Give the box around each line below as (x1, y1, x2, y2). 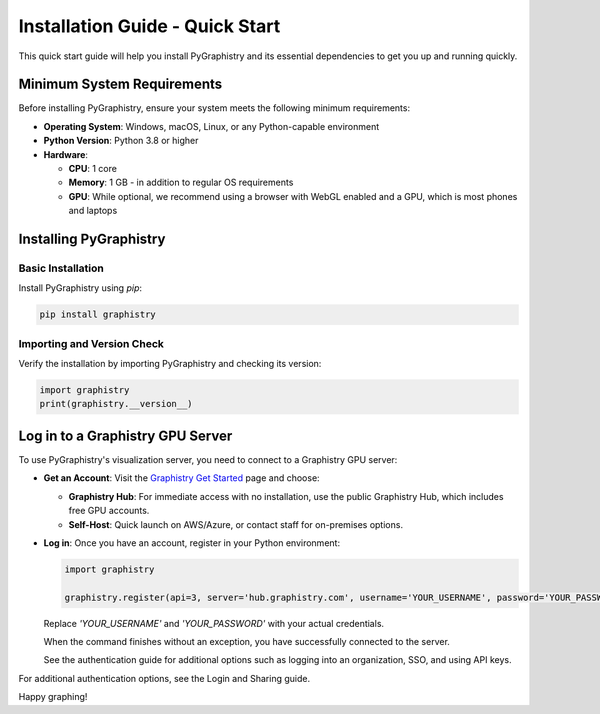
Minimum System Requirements (18, 76, 223, 93)
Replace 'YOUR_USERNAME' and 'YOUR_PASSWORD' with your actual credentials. (43, 617, 385, 629)
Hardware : (43, 148, 89, 160)
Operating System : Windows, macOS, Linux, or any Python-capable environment (43, 120, 380, 132)
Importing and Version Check (18, 336, 164, 350)
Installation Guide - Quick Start (18, 15, 281, 37)
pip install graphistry (39, 309, 157, 320)
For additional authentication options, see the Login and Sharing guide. (18, 672, 310, 684)
